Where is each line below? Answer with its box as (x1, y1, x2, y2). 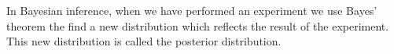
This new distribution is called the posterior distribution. (6, 33, 282, 49)
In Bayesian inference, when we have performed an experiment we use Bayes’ (6, 2, 377, 18)
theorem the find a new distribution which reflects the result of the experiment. (6, 17, 389, 34)
